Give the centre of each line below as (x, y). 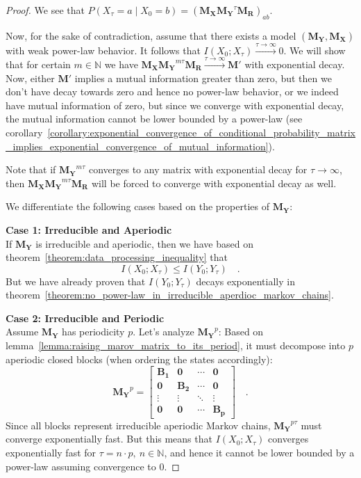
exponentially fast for (51, 452)
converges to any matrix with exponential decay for (198, 169)
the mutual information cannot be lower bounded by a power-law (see (154, 119)
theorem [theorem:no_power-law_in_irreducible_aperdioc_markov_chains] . (170, 295)
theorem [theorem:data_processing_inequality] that (117, 257)
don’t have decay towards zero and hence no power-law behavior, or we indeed (172, 91)
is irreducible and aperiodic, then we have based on (144, 243)
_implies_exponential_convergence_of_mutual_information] (137, 146)
